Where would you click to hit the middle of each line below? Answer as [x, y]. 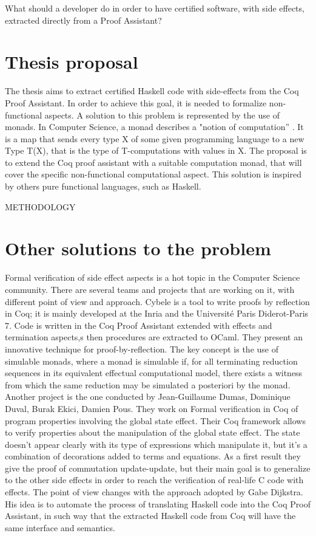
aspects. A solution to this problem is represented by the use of [162, 115]
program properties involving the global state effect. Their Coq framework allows [155, 420]
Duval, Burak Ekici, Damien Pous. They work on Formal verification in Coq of [152, 408]
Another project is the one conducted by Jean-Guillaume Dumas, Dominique [148, 397]
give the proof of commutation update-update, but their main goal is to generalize [158, 468]
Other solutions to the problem [138, 248]
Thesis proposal [72, 62]
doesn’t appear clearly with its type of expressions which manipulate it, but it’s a [156, 444]
